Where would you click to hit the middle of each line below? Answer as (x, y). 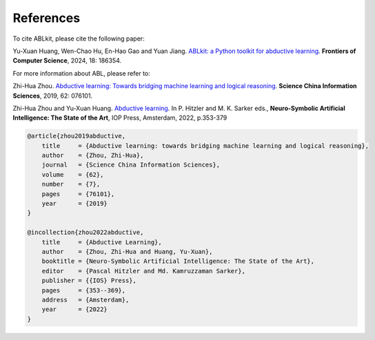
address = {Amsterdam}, (85, 300)
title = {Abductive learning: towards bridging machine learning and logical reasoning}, (205, 146)
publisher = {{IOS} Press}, (89, 281)
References (47, 18)
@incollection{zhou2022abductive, (85, 233)
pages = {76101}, (78, 194)
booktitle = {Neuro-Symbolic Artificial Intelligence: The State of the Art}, (178, 261)
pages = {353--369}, (84, 290)
